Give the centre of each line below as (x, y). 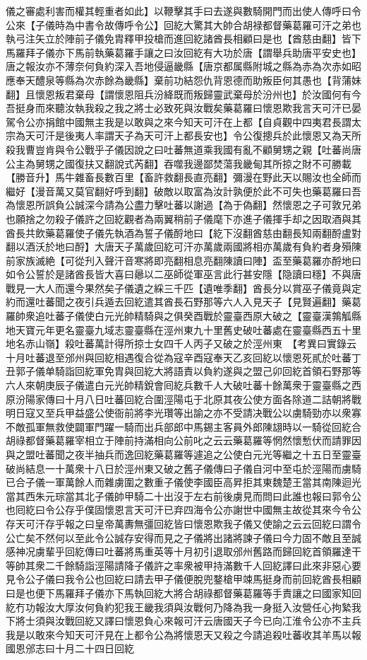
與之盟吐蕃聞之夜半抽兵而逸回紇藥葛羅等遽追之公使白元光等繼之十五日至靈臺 (183, 454)
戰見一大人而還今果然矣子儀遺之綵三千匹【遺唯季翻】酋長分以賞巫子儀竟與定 (183, 288)
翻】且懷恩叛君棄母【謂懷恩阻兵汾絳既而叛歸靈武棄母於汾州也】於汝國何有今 (183, 94)
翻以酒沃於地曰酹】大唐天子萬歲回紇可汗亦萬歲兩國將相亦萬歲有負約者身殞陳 (183, 247)
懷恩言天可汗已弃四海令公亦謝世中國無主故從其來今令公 (233, 510)
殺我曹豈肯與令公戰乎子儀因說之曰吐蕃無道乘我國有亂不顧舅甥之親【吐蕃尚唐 (183, 149)
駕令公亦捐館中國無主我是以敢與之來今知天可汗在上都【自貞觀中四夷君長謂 (179, 121)
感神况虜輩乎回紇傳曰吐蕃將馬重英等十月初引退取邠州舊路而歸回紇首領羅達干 (183, 551)
